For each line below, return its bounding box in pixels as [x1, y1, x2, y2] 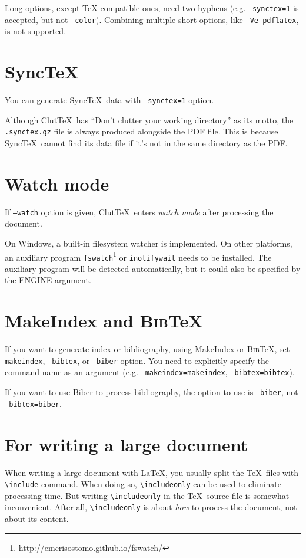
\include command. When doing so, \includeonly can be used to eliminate [5, 478, 281, 490]
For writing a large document [5, 432, 248, 456]
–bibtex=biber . [5, 397, 62, 409]
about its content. [5, 513, 69, 525]
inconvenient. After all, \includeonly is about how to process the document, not [5, 501, 297, 513]
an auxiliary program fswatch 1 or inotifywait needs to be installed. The [5, 249, 272, 263]
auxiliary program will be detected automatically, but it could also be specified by [5, 262, 301, 274]
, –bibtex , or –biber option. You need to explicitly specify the [42, 354, 269, 366]
